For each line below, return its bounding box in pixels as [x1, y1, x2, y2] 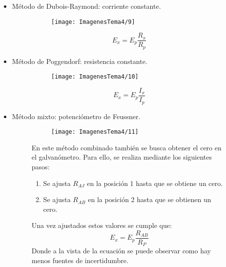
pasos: [31, 161, 50, 171]
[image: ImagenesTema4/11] [51, 128, 139, 136]
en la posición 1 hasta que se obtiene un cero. [87, 178, 223, 188]
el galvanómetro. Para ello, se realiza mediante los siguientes [31, 152, 212, 162]
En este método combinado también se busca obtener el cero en [31, 142, 222, 152]
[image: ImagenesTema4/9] [51, 18, 135, 25]
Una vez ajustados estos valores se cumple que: [31, 220, 172, 230]
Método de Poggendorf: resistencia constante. [12, 56, 147, 66]
